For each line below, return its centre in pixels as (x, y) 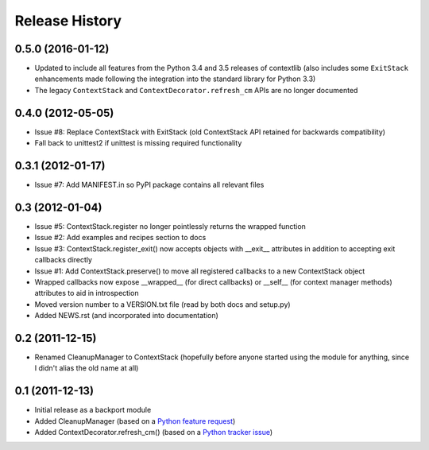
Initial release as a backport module (93, 410)
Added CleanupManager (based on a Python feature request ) (135, 421)
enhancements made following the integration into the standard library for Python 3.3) (175, 79)
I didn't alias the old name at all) (87, 368)
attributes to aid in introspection (87, 293)
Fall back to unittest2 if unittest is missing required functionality (138, 143)
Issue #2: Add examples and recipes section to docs (120, 238)
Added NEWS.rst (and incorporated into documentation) (126, 316)
